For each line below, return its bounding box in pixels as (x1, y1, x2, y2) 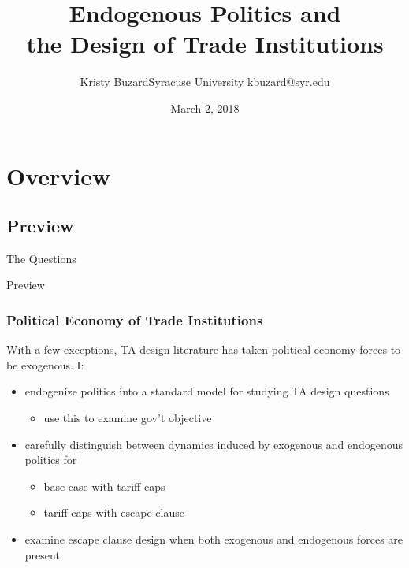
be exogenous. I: (6, 356, 84, 373)
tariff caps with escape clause (43, 504, 184, 521)
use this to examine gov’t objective (43, 410, 212, 426)
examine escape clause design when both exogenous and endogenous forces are (24, 531, 403, 548)
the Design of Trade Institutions (26, 28, 384, 60)
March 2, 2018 (170, 99, 240, 116)
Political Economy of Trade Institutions (6, 310, 263, 329)
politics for (24, 451, 77, 468)
